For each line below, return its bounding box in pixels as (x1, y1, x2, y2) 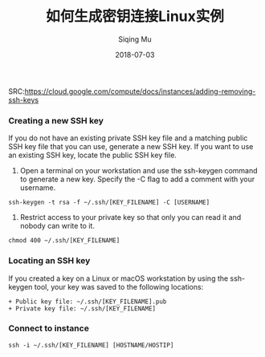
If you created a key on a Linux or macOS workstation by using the (8, 274, 229, 283)
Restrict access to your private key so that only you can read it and (19, 213, 242, 222)
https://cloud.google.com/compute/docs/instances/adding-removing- (24, 86, 256, 96)
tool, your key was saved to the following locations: (34, 282, 204, 291)
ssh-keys (8, 95, 39, 104)
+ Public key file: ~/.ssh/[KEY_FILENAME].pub (8, 298, 167, 306)
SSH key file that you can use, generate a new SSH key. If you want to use (8, 142, 254, 152)
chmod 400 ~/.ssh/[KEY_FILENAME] (8, 237, 120, 245)
